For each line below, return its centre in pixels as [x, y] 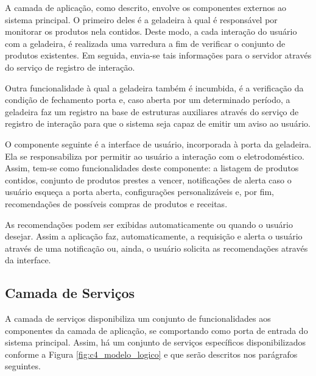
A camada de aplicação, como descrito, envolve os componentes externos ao [146, 7]
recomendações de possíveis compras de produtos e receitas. [116, 203]
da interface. [28, 260]
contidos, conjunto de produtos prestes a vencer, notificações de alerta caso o [148, 179]
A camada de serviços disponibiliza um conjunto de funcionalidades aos [138, 318]
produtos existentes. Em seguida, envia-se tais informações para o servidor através [158, 55]
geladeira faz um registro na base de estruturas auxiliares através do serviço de [152, 111]
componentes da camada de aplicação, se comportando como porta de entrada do [156, 330]
